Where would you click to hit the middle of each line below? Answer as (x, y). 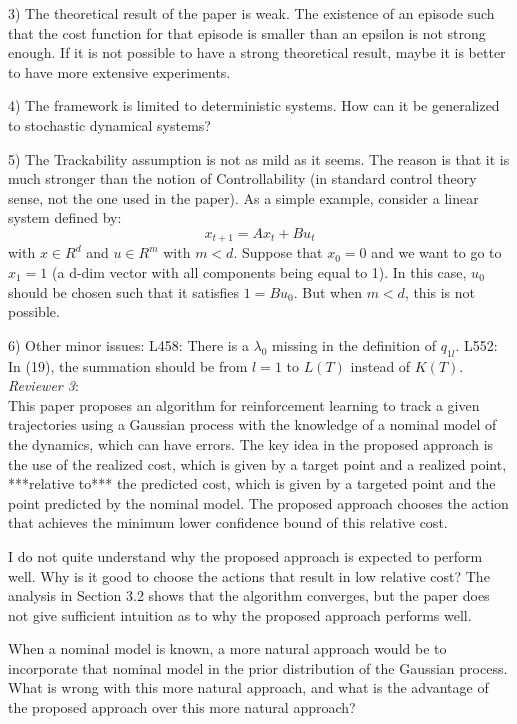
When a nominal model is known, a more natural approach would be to (227, 648)
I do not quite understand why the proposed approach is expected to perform (245, 555)
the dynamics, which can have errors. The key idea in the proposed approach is (251, 443)
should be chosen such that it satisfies (124, 291)
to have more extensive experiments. (119, 71)
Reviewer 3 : (43, 385)
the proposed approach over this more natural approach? (182, 707)
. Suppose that (278, 252)
